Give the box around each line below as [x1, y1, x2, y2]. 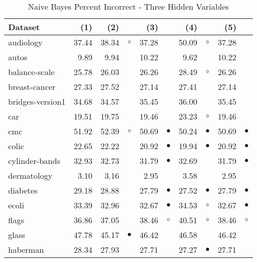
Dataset [8, 21, 40, 33]
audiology [8, 36, 43, 48]
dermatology [8, 170, 53, 181]
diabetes [8, 184, 38, 196]
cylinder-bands [8, 155, 60, 166]
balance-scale [8, 66, 55, 78]
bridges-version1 [8, 96, 66, 107]
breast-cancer [8, 81, 56, 92]
